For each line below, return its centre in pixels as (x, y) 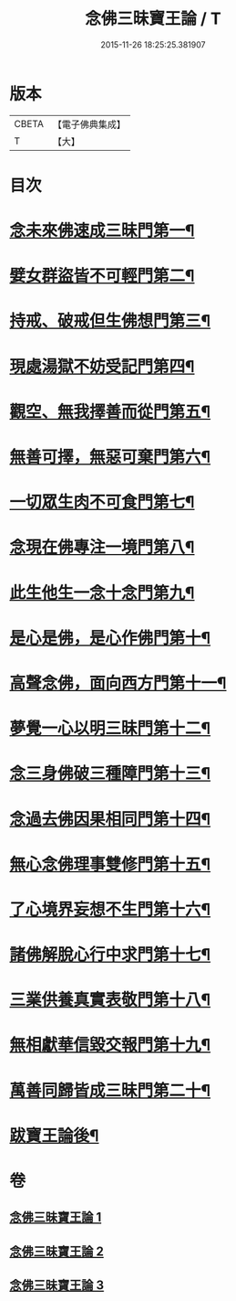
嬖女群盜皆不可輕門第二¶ (102, 276)
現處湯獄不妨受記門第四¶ (102, 366)
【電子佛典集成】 (89, 124)
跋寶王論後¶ (54, 1136)
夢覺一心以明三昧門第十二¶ (110, 729)
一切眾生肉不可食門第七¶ (102, 502)
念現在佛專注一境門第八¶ (102, 547)
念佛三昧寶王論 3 (57, 1285)
